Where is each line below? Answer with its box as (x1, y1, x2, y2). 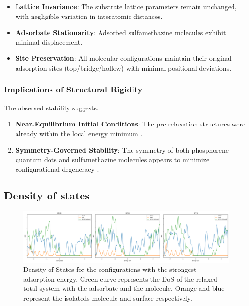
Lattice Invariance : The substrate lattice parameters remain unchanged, (15, 1, 237, 11)
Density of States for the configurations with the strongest (23, 264, 197, 274)
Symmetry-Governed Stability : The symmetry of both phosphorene (15, 144, 229, 155)
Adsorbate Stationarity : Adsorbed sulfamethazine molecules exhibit (15, 27, 226, 37)
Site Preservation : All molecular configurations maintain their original (15, 53, 232, 63)
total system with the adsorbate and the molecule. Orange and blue (23, 283, 225, 293)
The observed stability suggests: (4, 102, 99, 112)
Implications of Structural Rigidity (4, 83, 143, 95)
